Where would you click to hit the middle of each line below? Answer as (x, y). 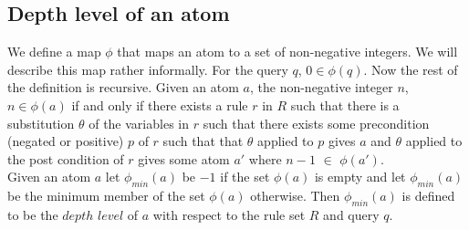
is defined (428, 196)
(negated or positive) (66, 141)
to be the (33, 214)
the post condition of (66, 158)
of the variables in (139, 123)
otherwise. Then (295, 196)
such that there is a (345, 105)
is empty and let (360, 177)
